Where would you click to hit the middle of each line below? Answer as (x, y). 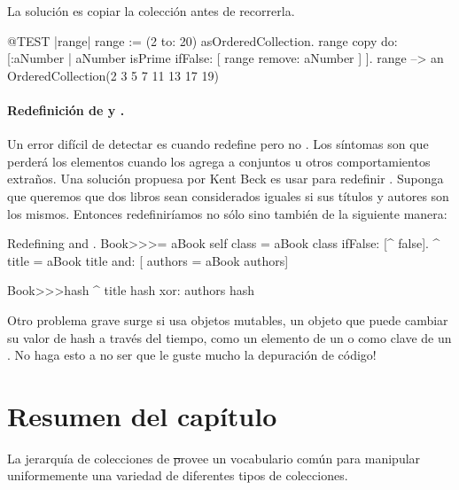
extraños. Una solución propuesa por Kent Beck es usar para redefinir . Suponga (226, 179)
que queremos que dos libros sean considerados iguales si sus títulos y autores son (228, 195)
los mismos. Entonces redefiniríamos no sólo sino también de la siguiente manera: (227, 213)
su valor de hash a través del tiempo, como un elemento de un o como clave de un (229, 337)
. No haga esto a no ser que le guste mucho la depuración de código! (192, 355)
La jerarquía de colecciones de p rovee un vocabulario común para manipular (214, 458)
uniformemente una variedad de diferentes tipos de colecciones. (178, 475)
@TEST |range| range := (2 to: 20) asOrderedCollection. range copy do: (202, 40)
